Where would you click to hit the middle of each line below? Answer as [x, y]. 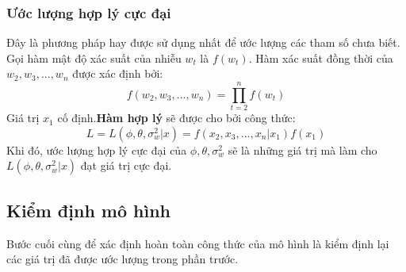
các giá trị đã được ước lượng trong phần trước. [123, 259]
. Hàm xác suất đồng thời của [321, 57]
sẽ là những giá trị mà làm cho [303, 149]
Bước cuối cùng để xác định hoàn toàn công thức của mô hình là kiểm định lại [198, 243]
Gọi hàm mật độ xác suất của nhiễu [94, 57]
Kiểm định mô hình [89, 210]
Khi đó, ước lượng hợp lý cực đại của [97, 149]
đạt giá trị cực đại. [126, 165]
